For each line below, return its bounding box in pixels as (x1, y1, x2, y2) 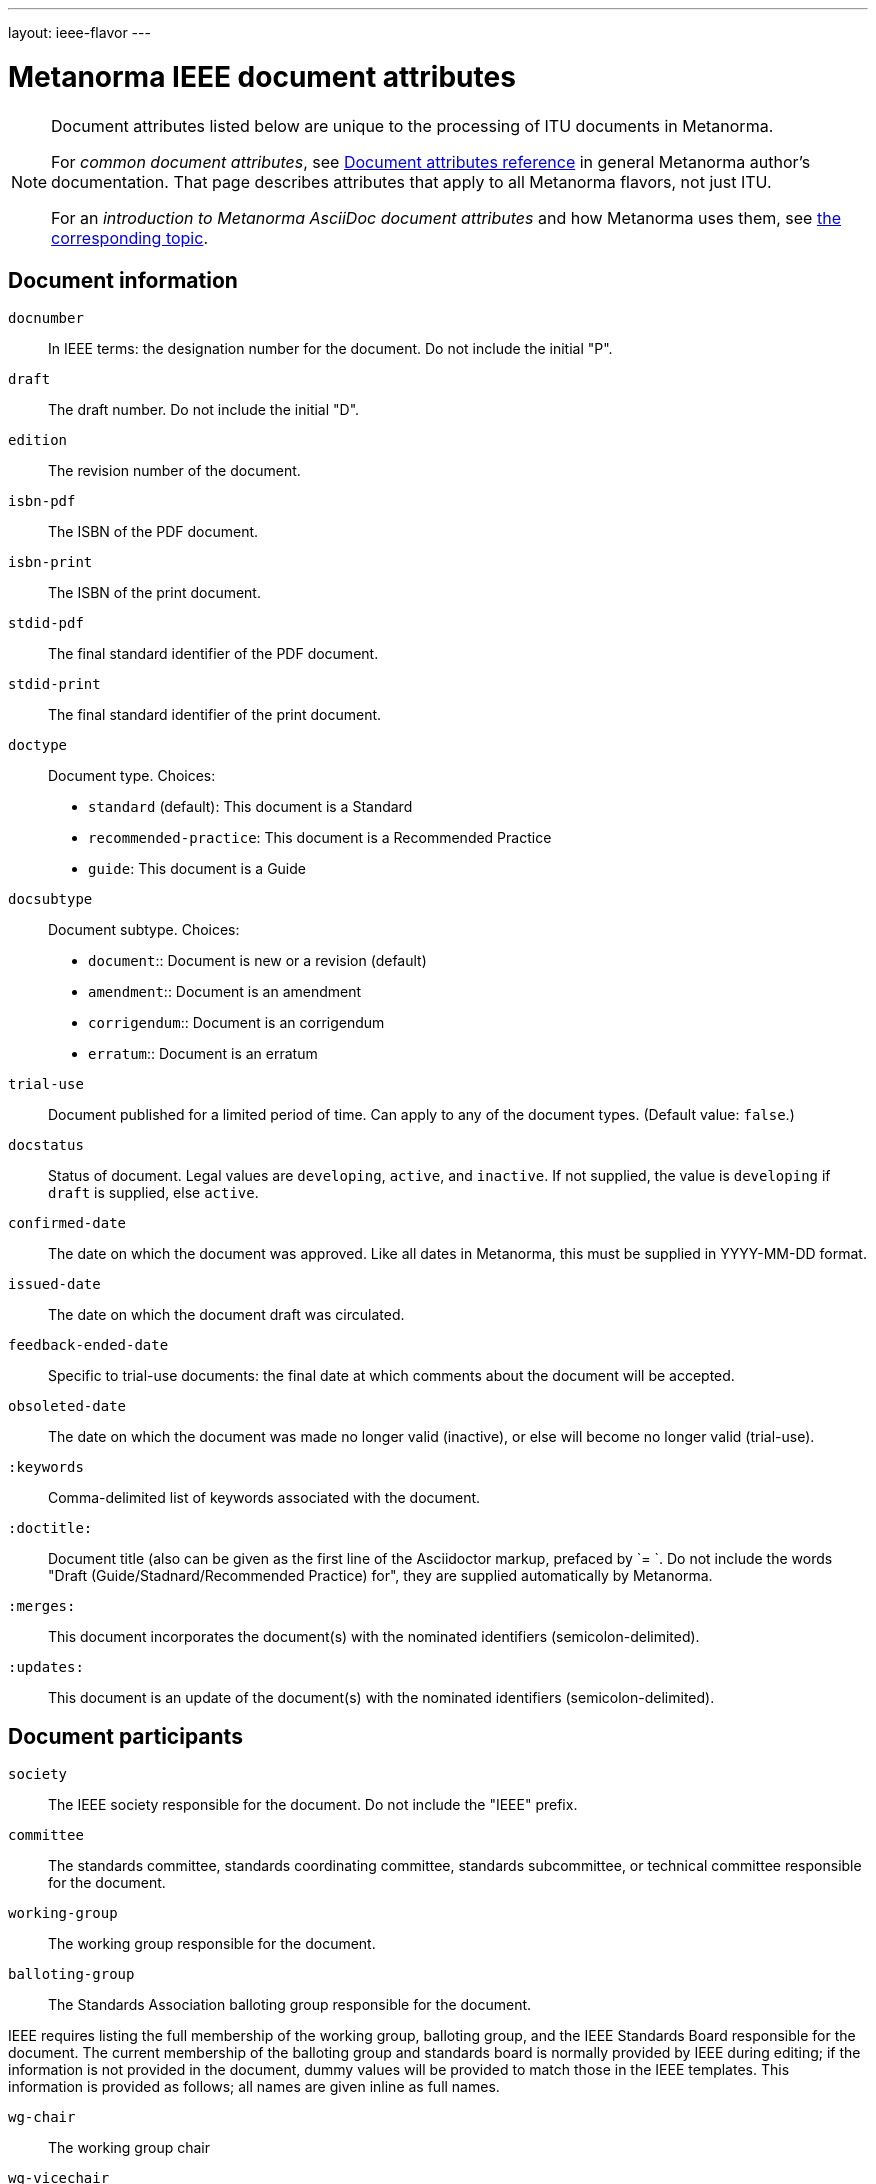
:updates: (8, 1659, 84, 1676)
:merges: (8, 1598, 76, 1615)
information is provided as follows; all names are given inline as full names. (8, 2078, 500, 2096)
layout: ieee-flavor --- (8, 24, 151, 41)
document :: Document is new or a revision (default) (88, 952, 427, 970)
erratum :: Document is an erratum (88, 1045, 318, 1063)
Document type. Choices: (48, 767, 216, 785)
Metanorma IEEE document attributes (8, 59, 516, 94)
